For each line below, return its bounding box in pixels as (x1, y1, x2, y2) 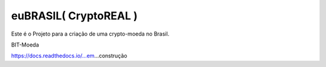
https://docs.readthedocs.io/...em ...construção (11, 52, 127, 60)
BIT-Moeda (11, 41, 39, 48)
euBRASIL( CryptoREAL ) (11, 9, 138, 22)
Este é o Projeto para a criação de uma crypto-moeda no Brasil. (11, 30, 170, 37)
